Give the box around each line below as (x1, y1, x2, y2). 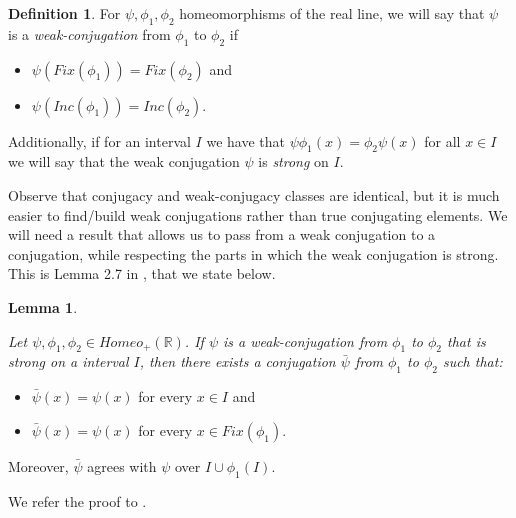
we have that (206, 130, 285, 151)
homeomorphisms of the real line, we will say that (179, 3, 485, 23)
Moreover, (8, 455, 69, 476)
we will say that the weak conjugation (8, 151, 240, 172)
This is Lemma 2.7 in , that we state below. (8, 263, 276, 284)
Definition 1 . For (8, 3, 121, 23)
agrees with (87, 455, 157, 476)
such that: (442, 351, 503, 372)
